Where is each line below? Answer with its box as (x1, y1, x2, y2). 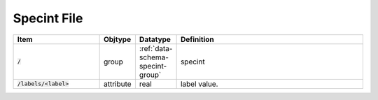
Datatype (139, 34, 171, 44)
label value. (180, 79, 218, 89)
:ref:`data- (139, 43, 173, 53)
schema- (139, 52, 169, 62)
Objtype (103, 34, 132, 44)
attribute (103, 79, 132, 89)
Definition (180, 34, 215, 44)
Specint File (13, 10, 83, 26)
